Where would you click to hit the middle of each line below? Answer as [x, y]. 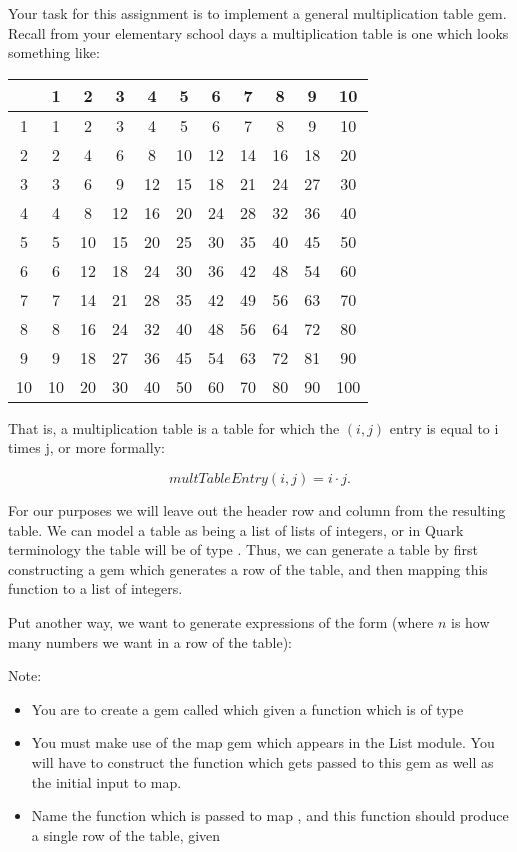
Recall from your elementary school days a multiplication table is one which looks [258, 32]
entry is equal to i [444, 427]
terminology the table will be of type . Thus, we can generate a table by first [243, 549]
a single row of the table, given [126, 834]
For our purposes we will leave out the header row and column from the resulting [257, 509]
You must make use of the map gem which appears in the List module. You [263, 742]
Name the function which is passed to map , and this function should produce [270, 815]
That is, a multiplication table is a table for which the [174, 427]
